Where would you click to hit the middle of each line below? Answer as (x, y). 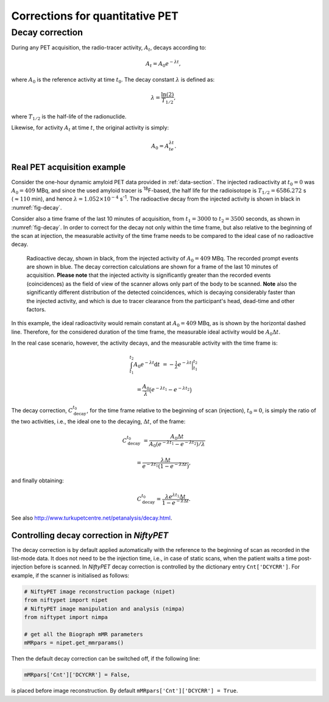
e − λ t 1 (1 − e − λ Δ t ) (166, 465)
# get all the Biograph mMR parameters (83, 634)
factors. (36, 310)
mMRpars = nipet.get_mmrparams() (74, 643)
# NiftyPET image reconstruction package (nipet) (100, 591)
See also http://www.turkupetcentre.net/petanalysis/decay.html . (92, 518)
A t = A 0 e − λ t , (163, 63)
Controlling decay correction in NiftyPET (90, 535)
